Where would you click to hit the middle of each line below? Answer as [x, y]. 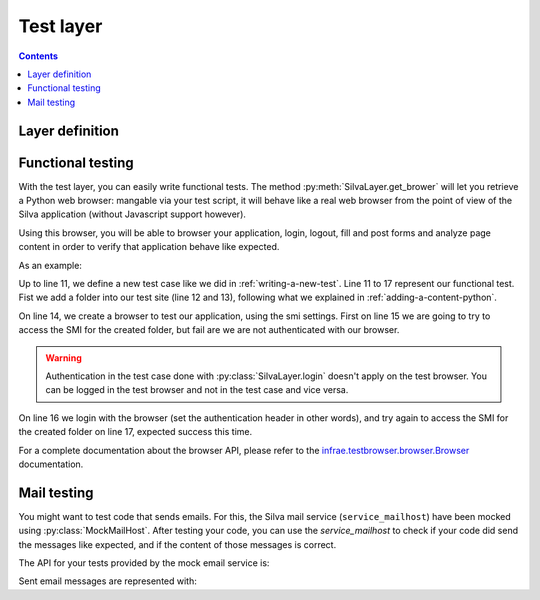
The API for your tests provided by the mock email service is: [144, 562]
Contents [38, 56]
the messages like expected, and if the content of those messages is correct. [177, 544]
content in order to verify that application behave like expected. [149, 247]
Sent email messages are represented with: [107, 581]
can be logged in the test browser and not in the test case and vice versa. [197, 390]
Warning [63, 357]
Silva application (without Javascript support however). [132, 214]
